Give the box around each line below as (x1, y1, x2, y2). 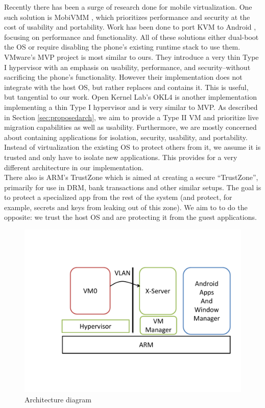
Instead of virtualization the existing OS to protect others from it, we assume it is (4, 142, 261, 152)
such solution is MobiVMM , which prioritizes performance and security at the (4, 11, 250, 22)
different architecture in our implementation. (4, 162, 144, 172)
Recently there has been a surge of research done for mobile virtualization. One (4, 2, 252, 12)
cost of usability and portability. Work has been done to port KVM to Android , (4, 21, 256, 32)
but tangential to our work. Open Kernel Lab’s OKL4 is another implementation (4, 92, 257, 102)
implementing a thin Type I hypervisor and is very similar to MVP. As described (4, 101, 258, 112)
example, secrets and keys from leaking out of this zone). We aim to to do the (4, 201, 248, 212)
